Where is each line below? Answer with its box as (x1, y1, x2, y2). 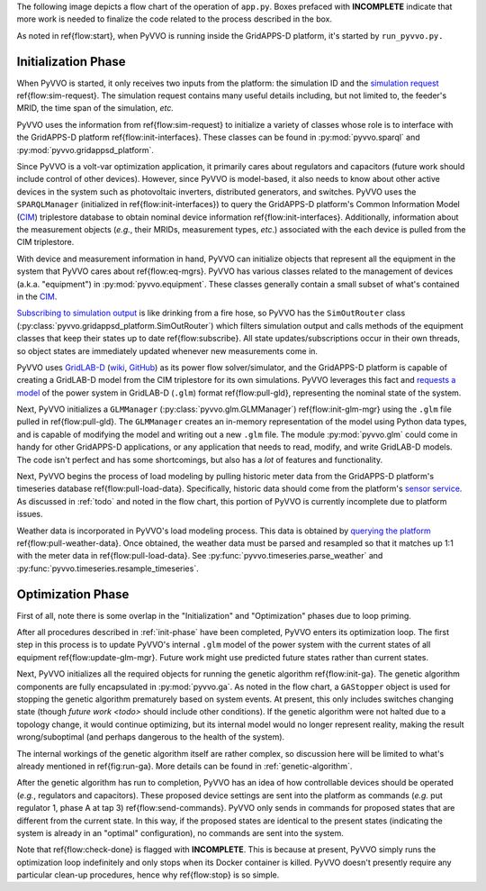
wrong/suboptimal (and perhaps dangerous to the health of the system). (16, 732, 285, 742)
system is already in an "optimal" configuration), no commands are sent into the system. (16, 827, 344, 838)
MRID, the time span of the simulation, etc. (16, 103, 175, 114)
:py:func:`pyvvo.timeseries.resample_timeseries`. (16, 563, 199, 574)
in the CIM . (16, 291, 58, 302)
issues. (16, 509, 44, 520)
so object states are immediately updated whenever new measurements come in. (16, 345, 319, 356)
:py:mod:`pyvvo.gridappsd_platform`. (16, 144, 155, 155)
